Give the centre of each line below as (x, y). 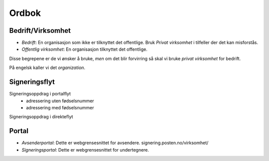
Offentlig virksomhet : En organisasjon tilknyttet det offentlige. (85, 49)
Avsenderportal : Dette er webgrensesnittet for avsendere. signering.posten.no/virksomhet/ (115, 143)
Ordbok (25, 13)
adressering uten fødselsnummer (60, 101)
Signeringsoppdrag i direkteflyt (41, 117)
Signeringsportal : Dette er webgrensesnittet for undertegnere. (85, 150)
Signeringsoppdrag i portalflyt (40, 94)
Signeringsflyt (32, 82)
